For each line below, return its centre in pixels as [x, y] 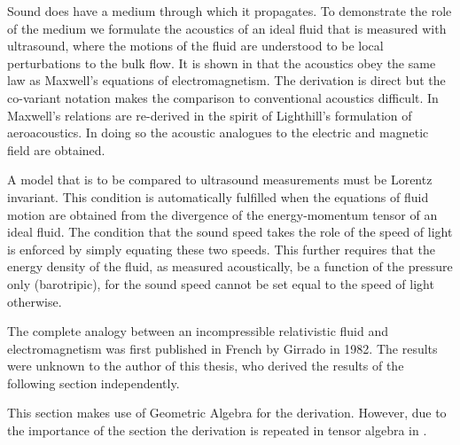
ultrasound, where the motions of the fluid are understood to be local [195, 46]
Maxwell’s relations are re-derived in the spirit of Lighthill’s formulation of [210, 115]
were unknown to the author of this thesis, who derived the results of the [206, 366]
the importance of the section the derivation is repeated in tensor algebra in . [217, 430]
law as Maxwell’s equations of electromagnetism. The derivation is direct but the [226, 80]
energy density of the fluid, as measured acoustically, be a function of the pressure [230, 266]
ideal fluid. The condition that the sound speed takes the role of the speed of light [230, 232]
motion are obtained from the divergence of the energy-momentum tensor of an [222, 214]
